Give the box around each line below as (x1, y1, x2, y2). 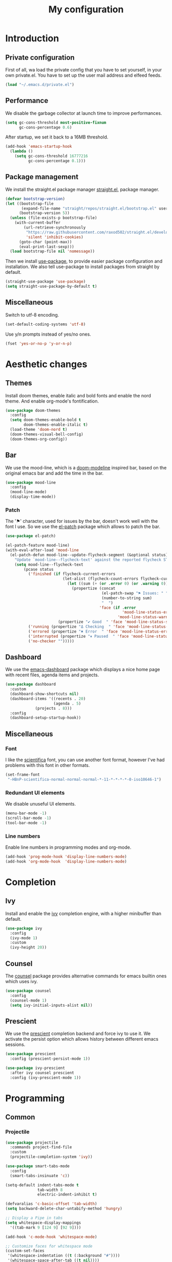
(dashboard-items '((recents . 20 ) (10, 696, 86, 701)
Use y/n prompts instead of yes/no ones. (5, 331, 91, 337)
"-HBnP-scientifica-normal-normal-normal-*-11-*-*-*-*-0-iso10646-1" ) (7, 777, 161, 782)
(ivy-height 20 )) (10, 945, 47, 950)
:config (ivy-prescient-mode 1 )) (10, 1075, 81, 1080)
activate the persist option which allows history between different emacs (5, 1036, 159, 1042)
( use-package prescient (5, 1051, 56, 1057)
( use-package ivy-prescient (5, 1065, 66, 1071)
